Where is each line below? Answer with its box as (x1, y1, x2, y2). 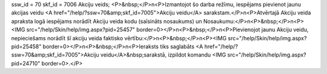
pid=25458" (11, 43, 42, 50)
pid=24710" (11, 60, 41, 67)
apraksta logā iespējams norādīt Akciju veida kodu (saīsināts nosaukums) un (11, 17, 202, 25)
